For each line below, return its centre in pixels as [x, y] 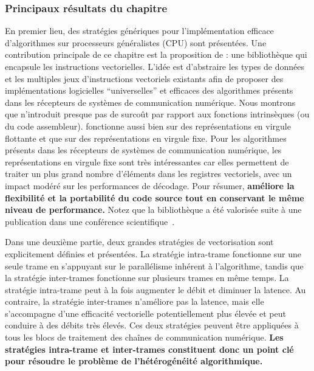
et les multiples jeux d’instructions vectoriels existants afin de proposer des [144, 78]
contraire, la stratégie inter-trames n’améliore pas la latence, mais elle [135, 301]
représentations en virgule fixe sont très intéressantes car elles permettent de [147, 161]
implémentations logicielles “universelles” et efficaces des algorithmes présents [149, 90]
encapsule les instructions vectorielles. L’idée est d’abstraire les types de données [155, 66]
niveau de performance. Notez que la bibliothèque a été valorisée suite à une [153, 210]
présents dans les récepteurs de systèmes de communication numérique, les [143, 150]
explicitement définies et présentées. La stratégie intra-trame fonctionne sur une [153, 253]
